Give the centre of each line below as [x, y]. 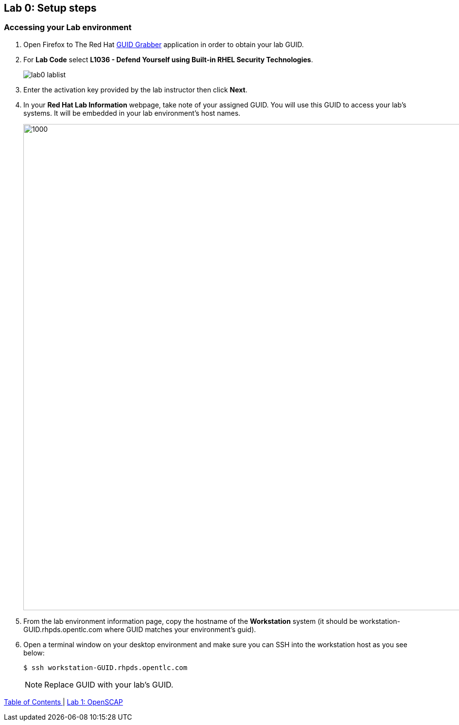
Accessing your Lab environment [68, 27]
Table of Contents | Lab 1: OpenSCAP [63, 702]
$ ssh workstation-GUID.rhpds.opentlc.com [106, 667]
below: [34, 653]
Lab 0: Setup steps [50, 8]
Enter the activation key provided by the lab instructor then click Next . [135, 89]
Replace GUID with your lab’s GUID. [109, 684]
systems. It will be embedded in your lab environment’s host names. [132, 113]
